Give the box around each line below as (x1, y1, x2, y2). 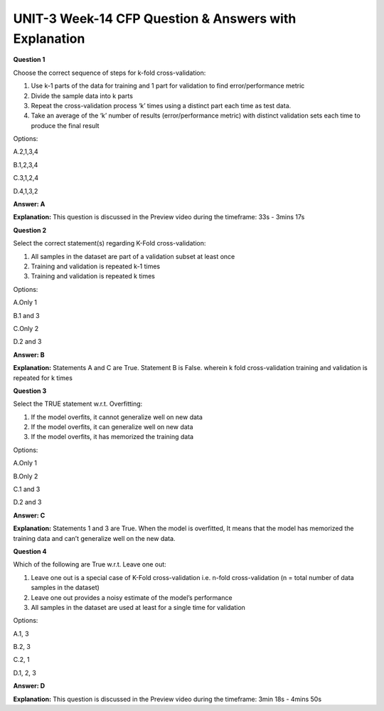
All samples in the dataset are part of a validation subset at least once (31, 252, 235, 260)
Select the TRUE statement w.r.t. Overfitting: (13, 399, 143, 409)
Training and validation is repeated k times (31, 272, 156, 280)
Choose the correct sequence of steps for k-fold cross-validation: (13, 68, 206, 77)
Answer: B (13, 350, 46, 359)
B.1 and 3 (13, 311, 40, 320)
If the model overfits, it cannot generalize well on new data (31, 413, 203, 421)
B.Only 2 (13, 472, 38, 480)
